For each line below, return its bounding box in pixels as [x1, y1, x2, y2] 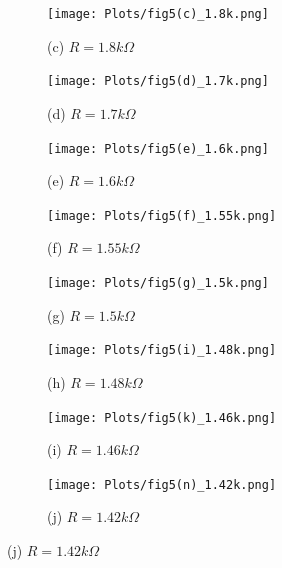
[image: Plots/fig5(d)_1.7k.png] [47, 74, 269, 89]
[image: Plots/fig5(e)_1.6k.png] [47, 141, 269, 156]
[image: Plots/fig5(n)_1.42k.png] [47, 477, 277, 492]
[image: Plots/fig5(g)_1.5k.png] [47, 276, 269, 290]
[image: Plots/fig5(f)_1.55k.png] [47, 208, 277, 223]
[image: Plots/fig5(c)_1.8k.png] [47, 7, 269, 21]
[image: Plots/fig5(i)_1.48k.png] [47, 343, 277, 358]
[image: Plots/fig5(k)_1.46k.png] [47, 410, 277, 425]
